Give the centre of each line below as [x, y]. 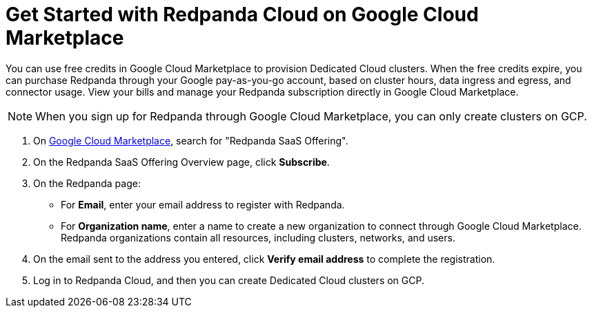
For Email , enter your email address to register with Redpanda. [203, 204]
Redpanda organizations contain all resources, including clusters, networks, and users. [258, 237]
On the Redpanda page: [87, 183]
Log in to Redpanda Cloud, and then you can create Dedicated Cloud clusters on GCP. [229, 280]
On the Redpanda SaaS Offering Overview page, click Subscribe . [181, 162]
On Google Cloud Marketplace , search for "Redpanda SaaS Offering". [191, 140]
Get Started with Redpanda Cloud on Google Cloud [242, 14]
